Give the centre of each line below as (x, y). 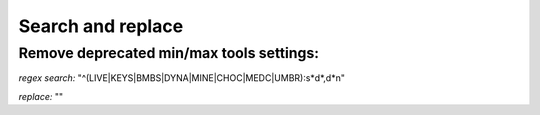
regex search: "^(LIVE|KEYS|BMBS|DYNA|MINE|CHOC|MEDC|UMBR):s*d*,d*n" (181, 78)
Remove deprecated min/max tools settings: (169, 53)
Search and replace (101, 26)
